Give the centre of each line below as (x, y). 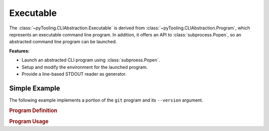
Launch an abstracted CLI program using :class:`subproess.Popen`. (91, 60)
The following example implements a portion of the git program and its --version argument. (106, 100)
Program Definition (33, 111)
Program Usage (29, 121)
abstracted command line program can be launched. (63, 42)
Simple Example (35, 88)
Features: (19, 51)
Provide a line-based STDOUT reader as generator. (74, 74)
